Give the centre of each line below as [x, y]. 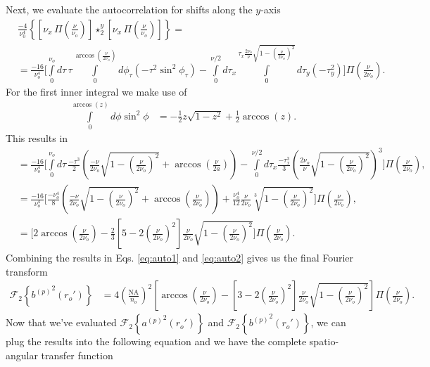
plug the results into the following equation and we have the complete [156, 341]
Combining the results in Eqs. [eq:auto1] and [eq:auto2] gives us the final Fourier [180, 258]
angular [22, 355]
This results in [37, 137]
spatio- [324, 341]
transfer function [77, 355]
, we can [328, 322]
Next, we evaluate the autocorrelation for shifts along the [129, 9]
